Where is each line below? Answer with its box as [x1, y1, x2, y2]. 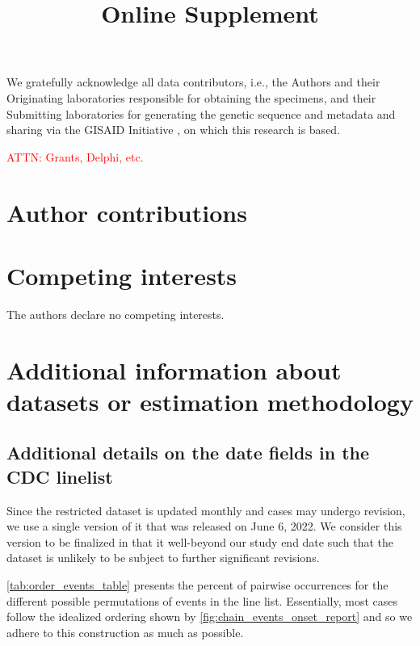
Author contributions [6, 195, 247, 229]
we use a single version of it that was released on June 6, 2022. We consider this [6, 518, 402, 535]
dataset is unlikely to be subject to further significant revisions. [6, 549, 320, 566]
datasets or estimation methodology [6, 384, 414, 417]
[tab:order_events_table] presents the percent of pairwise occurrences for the [6, 576, 388, 593]
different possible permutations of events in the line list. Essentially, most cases [6, 592, 398, 609]
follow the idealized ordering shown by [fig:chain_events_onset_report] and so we [6, 608, 413, 625]
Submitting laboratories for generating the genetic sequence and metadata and [6, 105, 396, 122]
